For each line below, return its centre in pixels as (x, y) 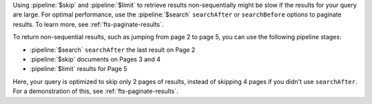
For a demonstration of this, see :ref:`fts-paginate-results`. (95, 91)
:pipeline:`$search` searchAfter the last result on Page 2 (113, 50)
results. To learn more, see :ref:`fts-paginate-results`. (88, 24)
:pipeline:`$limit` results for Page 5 (79, 69)
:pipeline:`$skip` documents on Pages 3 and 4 (95, 59)
